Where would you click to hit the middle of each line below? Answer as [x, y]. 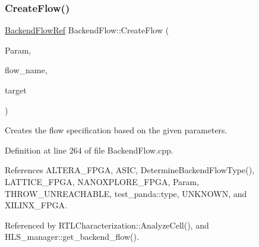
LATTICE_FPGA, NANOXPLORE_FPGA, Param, [102, 181]
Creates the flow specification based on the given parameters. [116, 130]
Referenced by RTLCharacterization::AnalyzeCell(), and [107, 225]
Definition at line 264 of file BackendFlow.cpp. [89, 150]
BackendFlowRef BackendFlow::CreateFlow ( [87, 30]
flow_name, [26, 70]
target [16, 90]
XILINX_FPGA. [36, 205]
